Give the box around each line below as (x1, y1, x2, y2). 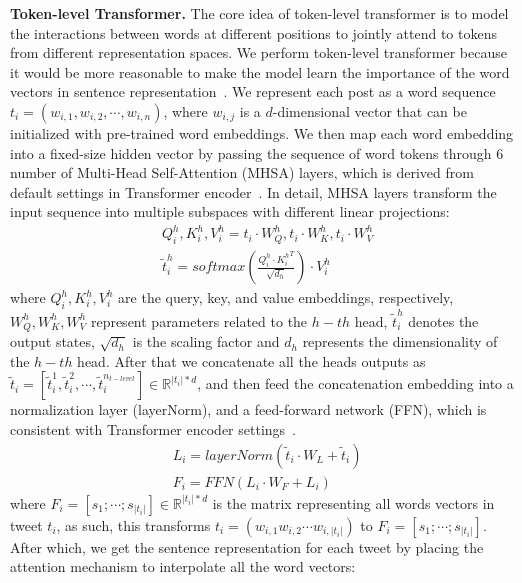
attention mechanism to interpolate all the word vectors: (10, 556, 356, 577)
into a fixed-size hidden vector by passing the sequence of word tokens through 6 (10, 142, 504, 163)
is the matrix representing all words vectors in (212, 492, 495, 513)
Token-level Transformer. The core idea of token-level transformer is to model (10, 3, 509, 23)
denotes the (408, 310, 479, 331)
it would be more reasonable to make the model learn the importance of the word (10, 61, 510, 82)
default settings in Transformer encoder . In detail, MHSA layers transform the (10, 181, 497, 202)
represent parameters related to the (90, 310, 308, 331)
